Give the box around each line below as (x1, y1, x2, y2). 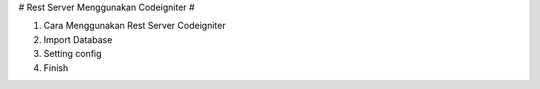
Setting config (43, 48, 102, 60)
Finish (43, 61, 69, 74)
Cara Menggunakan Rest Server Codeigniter (43, 20, 226, 32)
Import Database (43, 33, 113, 45)
